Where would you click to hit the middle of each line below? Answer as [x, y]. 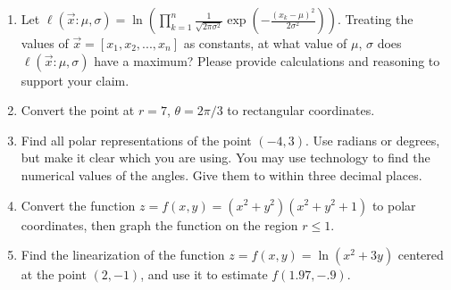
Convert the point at [78, 110]
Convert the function [78, 205]
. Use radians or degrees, [373, 140]
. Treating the [376, 19]
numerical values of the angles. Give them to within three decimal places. [221, 174]
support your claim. [75, 80]
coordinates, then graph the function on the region [159, 224]
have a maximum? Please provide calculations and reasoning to [267, 60]
